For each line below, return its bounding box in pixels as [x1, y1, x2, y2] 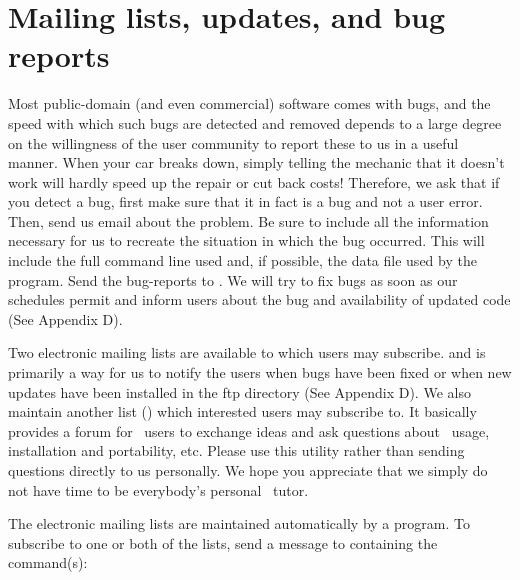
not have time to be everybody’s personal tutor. [8, 479, 309, 500]
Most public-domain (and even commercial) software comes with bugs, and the [8, 93, 491, 114]
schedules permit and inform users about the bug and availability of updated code [8, 289, 511, 310]
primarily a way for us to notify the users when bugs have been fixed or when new [8, 362, 512, 383]
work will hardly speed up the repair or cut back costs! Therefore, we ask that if [8, 171, 500, 192]
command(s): [8, 552, 88, 573]
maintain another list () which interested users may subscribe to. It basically [8, 401, 477, 422]
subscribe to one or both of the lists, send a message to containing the [8, 532, 438, 553]
